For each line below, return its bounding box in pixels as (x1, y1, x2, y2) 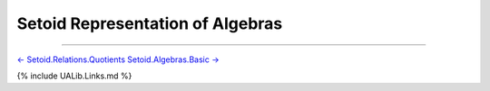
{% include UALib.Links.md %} (16, 70, 132, 81)
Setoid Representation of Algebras (16, 14, 283, 33)
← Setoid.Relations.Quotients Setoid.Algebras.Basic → (16, 54, 220, 65)
